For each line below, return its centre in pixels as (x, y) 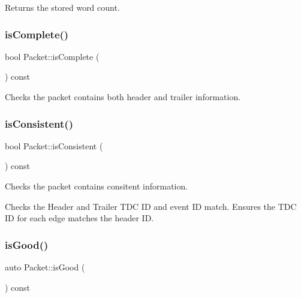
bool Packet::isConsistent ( (54, 145)
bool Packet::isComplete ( (52, 56)
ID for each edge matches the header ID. (79, 218)
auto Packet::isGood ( (45, 267)
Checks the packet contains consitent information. (97, 186)
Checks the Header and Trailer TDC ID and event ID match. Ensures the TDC (151, 206)
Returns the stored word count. (62, 7)
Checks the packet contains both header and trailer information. (123, 97)
